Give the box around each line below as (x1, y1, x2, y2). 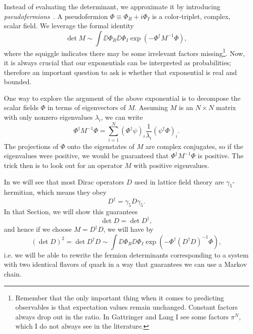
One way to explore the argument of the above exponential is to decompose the (4, 93, 241, 103)
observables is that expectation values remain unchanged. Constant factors (15, 302, 238, 312)
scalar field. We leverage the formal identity (4, 20, 134, 31)
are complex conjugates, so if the (145, 141, 243, 151)
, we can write (101, 112, 143, 122)
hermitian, (4, 187, 35, 197)
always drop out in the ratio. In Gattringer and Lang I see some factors (15, 311, 229, 321)
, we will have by (103, 224, 154, 234)
